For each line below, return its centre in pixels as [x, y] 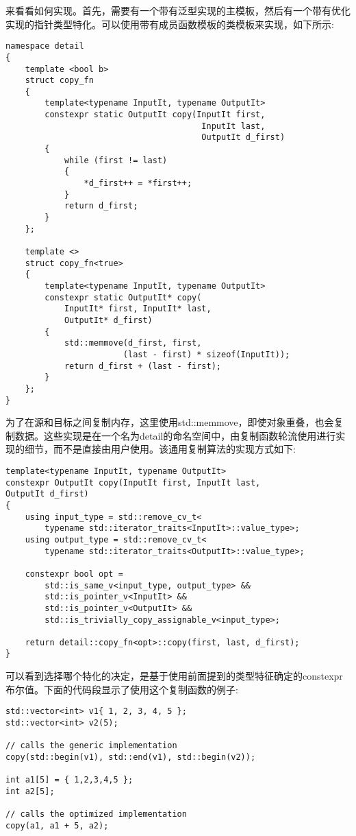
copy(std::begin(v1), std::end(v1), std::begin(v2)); [131, 757]
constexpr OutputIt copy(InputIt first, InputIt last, [133, 482]
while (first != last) [116, 160]
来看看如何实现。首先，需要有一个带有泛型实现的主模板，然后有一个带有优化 [178, 10]
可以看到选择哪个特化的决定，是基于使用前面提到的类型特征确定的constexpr [174, 676]
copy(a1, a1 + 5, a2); [57, 825]
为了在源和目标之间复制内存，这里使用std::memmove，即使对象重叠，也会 [170, 422]
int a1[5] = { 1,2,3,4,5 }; [69, 780]
